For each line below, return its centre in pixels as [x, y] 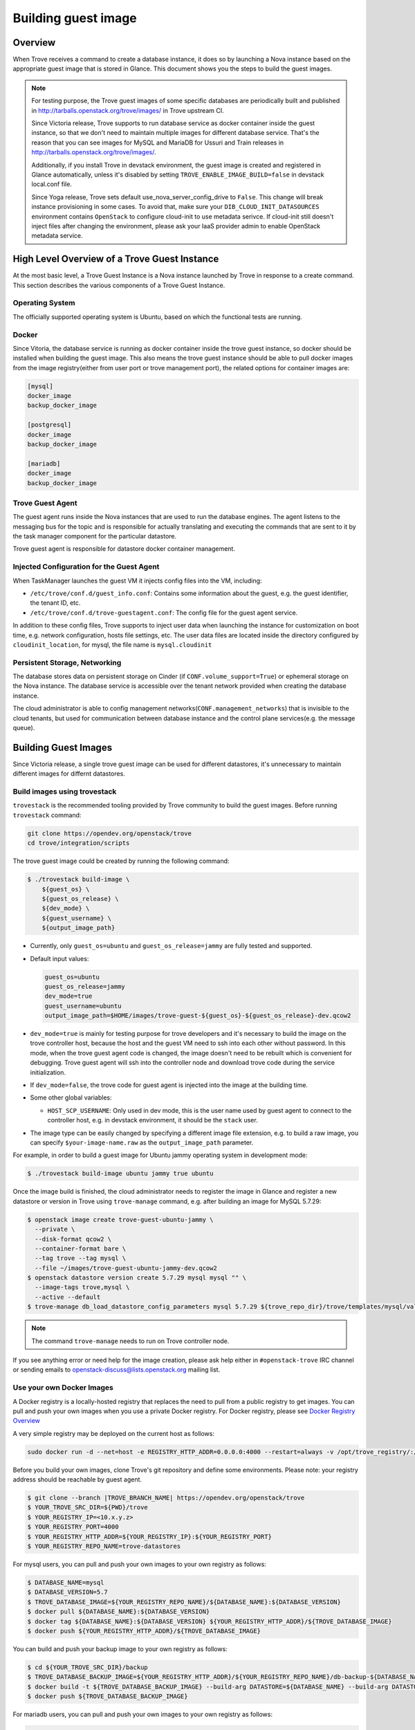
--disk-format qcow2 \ [73, 1239]
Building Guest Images [63, 747]
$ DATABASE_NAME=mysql [66, 1582]
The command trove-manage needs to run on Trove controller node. [130, 1341]
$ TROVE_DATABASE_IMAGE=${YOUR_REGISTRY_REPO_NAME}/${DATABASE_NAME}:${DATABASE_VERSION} [184, 1602]
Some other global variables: [71, 1098]
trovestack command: [47, 815]
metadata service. [57, 236]
